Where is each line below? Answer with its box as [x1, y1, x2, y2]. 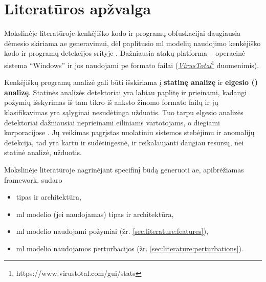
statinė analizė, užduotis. [4, 147, 82, 158]
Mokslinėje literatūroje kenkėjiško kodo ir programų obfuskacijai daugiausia [4, 28, 241, 38]
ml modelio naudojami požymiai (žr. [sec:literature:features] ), [16, 226, 209, 236]
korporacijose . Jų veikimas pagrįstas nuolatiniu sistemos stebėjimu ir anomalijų [4, 127, 255, 138]
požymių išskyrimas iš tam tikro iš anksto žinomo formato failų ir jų [4, 97, 218, 107]
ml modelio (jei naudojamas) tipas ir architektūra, [16, 208, 174, 219]
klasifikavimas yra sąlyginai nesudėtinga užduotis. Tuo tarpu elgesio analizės [4, 106, 243, 117]
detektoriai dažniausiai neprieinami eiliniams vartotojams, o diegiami [4, 117, 220, 127]
